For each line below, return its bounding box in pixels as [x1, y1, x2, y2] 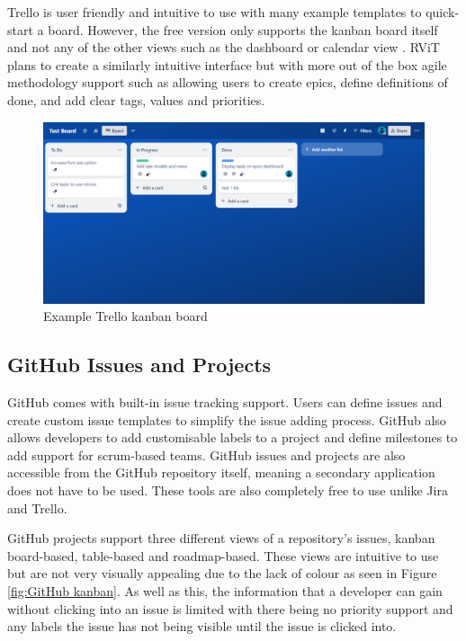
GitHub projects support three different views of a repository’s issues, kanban [7, 529, 435, 548]
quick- [426, 3, 460, 21]
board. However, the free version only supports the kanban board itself [48, 20, 438, 39]
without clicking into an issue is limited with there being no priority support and [7, 599, 453, 618]
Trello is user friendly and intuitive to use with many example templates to [7, 3, 422, 21]
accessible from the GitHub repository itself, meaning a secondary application [7, 463, 435, 482]
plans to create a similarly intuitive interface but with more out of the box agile [7, 55, 447, 74]
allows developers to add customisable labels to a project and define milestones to [7, 428, 458, 447]
